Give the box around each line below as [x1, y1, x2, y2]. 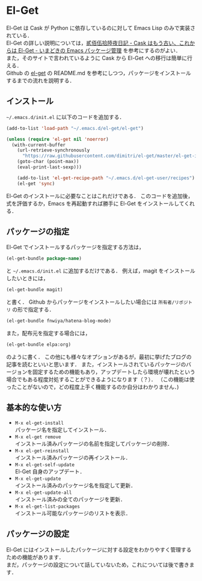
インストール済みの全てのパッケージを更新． [14, 496, 126, 503]
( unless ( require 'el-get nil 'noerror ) [6, 136, 109, 142]
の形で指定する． [11, 306, 55, 313]
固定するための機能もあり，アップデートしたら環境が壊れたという [32, 368, 195, 375]
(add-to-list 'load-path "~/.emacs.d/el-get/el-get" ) [6, 125, 144, 131]
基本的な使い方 [6, 402, 62, 413]
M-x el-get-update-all [14, 490, 72, 496]
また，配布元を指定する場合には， [6, 330, 91, 337]
